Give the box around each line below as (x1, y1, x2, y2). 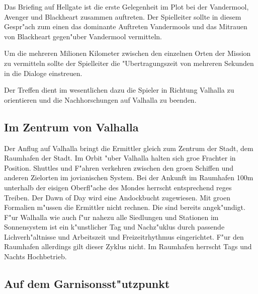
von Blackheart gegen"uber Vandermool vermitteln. (4, 31, 162, 41)
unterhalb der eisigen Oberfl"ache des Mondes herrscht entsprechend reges (4, 182, 232, 192)
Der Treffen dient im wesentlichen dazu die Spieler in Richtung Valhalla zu (4, 85, 234, 95)
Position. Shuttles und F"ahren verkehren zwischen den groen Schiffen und (4, 162, 233, 173)
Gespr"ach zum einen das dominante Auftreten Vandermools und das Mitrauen (4, 21, 247, 32)
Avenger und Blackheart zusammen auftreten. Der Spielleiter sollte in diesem (4, 11, 241, 22)
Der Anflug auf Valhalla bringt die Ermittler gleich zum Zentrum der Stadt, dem (4, 142, 253, 153)
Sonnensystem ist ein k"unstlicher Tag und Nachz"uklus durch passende (4, 222, 225, 232)
